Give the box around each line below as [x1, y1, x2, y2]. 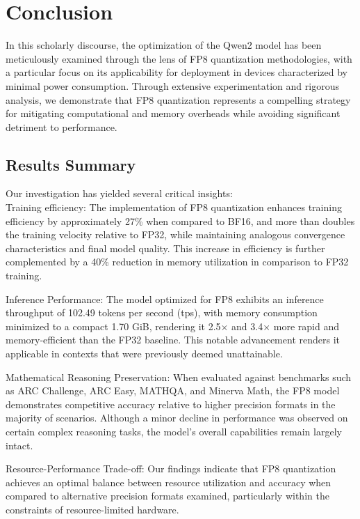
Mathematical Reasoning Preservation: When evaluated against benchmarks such [6, 369, 352, 384]
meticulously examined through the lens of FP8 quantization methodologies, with [6, 51, 352, 65]
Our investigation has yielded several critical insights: [6, 186, 233, 201]
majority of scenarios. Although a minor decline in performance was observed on [6, 410, 348, 425]
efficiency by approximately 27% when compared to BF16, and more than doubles [6, 213, 355, 228]
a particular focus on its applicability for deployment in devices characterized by [6, 65, 347, 79]
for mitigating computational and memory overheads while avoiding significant [6, 106, 341, 121]
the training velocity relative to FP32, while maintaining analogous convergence [6, 227, 345, 242]
